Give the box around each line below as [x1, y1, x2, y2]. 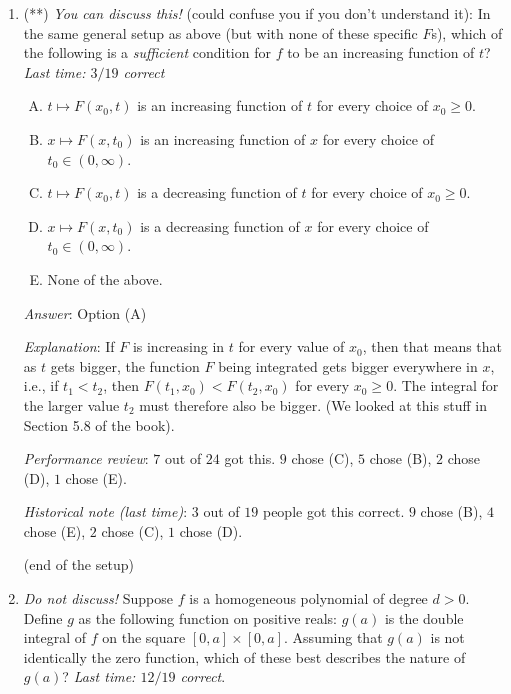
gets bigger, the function [50, 355, 200, 376]
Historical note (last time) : [23, 501, 188, 522]
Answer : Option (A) [23, 302, 147, 323]
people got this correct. [262, 501, 405, 522]
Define [23, 607, 63, 628]
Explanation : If [23, 336, 115, 357]
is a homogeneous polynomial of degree [189, 588, 428, 609]
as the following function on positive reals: [78, 607, 338, 628]
